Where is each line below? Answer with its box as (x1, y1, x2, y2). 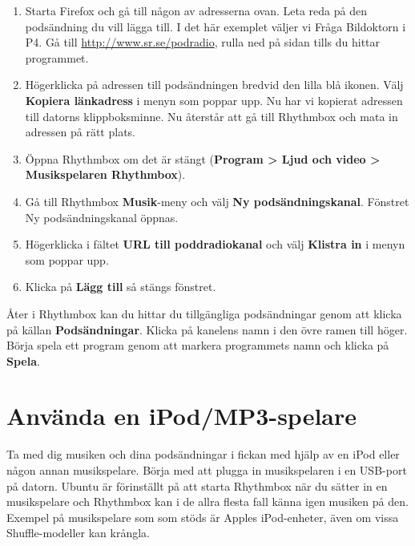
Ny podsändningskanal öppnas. (25, 208, 179, 225)
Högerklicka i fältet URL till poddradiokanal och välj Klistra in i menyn (25, 236, 405, 253)
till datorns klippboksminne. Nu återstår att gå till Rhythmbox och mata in (25, 107, 398, 124)
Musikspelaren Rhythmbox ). (25, 166, 186, 183)
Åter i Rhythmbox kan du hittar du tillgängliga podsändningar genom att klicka (6, 305, 402, 322)
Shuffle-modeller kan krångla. (6, 524, 150, 541)
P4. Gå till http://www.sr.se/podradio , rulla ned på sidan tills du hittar (25, 34, 381, 51)
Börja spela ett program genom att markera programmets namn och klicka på (6, 337, 389, 354)
